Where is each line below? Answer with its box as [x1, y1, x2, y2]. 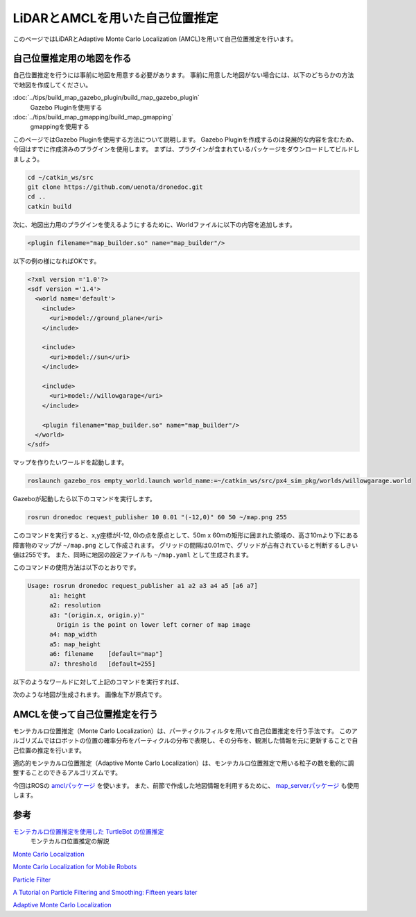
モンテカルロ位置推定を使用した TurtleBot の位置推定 [12, 827, 164, 836]
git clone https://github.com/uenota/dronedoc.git [27, 183, 204, 191]
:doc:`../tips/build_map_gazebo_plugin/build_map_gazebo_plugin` [12, 94, 200, 102]
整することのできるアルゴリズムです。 [12, 768, 121, 777]
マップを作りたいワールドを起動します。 [12, 458, 128, 466]
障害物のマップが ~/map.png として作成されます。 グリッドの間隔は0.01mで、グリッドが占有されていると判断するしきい [12, 541, 358, 549]
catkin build [27, 202, 72, 210]
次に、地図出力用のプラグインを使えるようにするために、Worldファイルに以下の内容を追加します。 [12, 220, 296, 228]
